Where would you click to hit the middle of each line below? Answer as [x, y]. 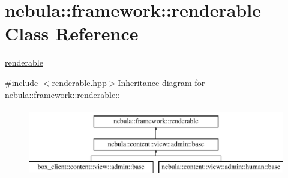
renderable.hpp [79, 82]
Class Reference [72, 33]
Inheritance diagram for [161, 82]
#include [22, 82]
